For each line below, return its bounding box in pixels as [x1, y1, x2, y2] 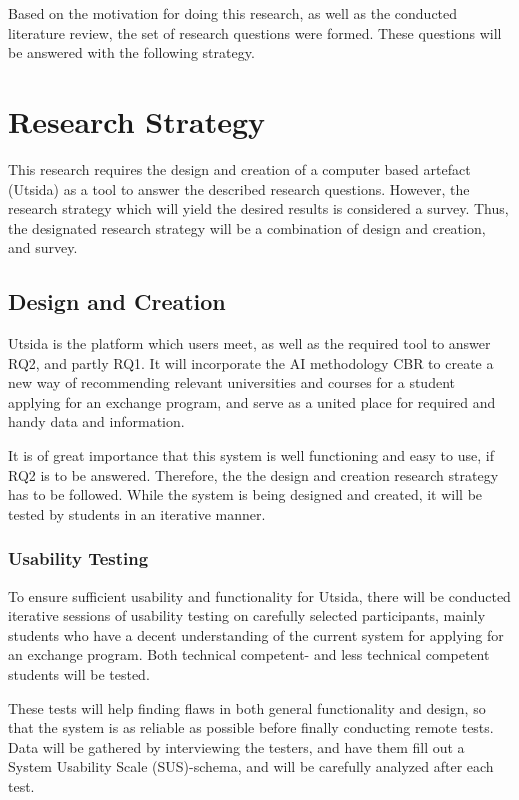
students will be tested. [8, 664, 150, 685]
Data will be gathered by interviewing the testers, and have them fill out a [8, 736, 465, 757]
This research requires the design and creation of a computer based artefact [8, 158, 471, 179]
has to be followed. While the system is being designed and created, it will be [8, 484, 483, 505]
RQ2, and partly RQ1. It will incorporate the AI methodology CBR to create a [8, 352, 494, 373]
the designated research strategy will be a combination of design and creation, [8, 217, 486, 238]
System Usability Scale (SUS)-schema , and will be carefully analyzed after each [8, 756, 494, 777]
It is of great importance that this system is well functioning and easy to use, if [8, 445, 494, 466]
